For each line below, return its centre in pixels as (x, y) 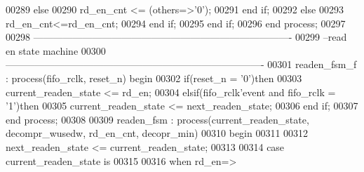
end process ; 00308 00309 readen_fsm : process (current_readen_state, (157, 119)
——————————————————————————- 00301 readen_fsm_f (181, 64)
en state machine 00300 (56, 50)
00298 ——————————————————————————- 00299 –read (176, 37)
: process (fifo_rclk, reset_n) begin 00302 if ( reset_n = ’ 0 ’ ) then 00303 (154, 78)
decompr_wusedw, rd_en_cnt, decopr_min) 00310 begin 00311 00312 (157, 133)
